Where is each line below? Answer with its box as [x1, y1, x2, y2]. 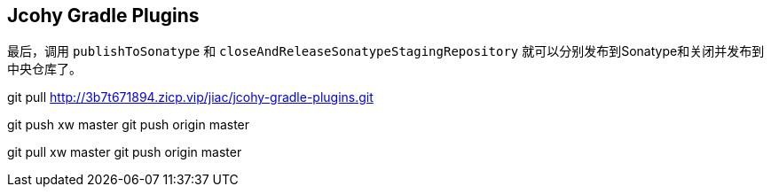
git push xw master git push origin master [7, 117, 250, 133]
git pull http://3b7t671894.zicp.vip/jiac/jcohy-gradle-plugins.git [7, 89, 374, 105]
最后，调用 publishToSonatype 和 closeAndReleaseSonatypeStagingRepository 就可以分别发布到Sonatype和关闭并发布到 [7, 43, 765, 59]
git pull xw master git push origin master [7, 144, 242, 160]
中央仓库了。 [7, 61, 82, 77]
